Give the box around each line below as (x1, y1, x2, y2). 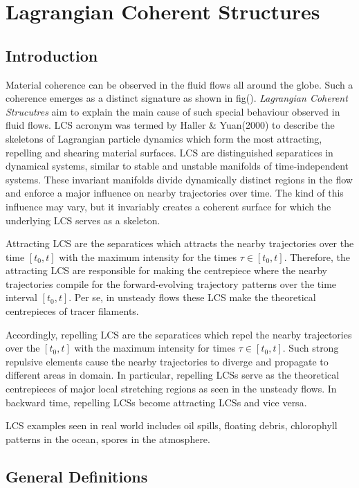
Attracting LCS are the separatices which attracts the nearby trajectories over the (6, 236, 354, 251)
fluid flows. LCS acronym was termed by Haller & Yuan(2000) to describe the (6, 118, 335, 132)
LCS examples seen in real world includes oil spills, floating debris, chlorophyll (6, 418, 338, 433)
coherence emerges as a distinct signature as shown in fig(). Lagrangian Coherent (6, 91, 348, 105)
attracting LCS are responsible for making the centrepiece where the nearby (6, 263, 327, 278)
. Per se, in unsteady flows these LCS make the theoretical (68, 290, 316, 305)
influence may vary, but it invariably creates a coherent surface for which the (6, 199, 331, 213)
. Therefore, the (284, 249, 351, 264)
